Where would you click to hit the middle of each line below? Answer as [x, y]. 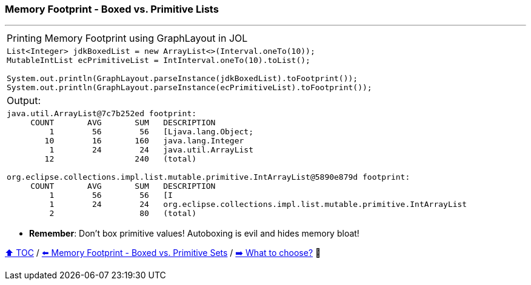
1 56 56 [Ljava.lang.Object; [151, 132]
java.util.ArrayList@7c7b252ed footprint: [102, 114]
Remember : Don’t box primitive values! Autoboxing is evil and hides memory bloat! [194, 234]
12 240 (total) [121, 159]
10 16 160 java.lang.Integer [144, 141]
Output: [24, 101]
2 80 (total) [123, 214]
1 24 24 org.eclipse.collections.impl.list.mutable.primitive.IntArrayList [258, 205]
